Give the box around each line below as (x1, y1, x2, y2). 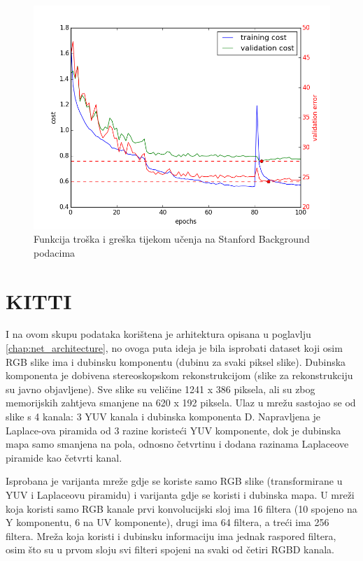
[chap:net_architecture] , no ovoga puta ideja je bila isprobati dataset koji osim (6, 341, 343, 355)
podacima (34, 245, 76, 260)
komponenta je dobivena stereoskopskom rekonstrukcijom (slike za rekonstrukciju (6, 368, 353, 383)
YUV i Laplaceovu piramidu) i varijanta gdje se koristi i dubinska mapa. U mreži (6, 488, 355, 502)
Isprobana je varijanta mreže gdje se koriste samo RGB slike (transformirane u (6, 474, 343, 488)
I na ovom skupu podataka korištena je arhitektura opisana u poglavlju (6, 327, 311, 341)
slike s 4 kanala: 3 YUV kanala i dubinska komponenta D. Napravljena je (6, 409, 321, 424)
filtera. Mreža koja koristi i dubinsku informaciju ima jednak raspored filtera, (6, 528, 336, 543)
